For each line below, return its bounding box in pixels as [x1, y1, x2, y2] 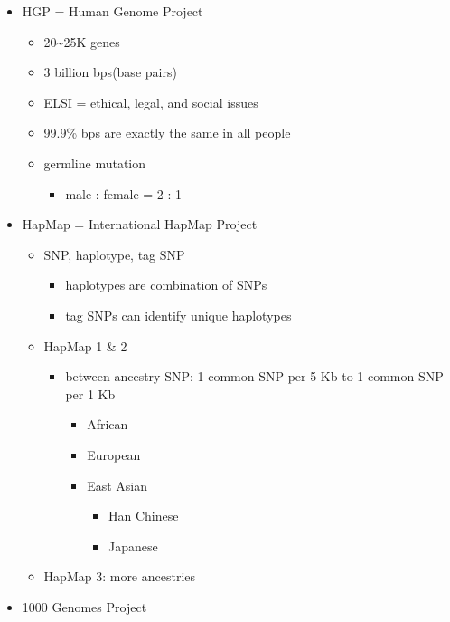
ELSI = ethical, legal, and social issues [43, 92, 258, 111]
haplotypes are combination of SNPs [65, 275, 267, 294]
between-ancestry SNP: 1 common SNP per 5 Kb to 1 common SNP [65, 367, 444, 386]
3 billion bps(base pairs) [43, 62, 177, 81]
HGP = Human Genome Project [22, 2, 203, 20]
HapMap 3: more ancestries [43, 567, 196, 586]
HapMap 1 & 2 [43, 336, 127, 355]
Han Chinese [108, 506, 179, 525]
